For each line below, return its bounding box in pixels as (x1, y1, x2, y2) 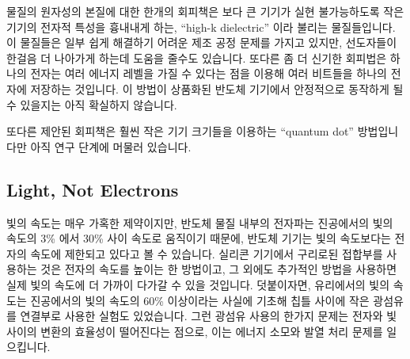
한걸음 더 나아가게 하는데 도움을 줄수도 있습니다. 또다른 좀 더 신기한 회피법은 (6, 49, 387, 66)
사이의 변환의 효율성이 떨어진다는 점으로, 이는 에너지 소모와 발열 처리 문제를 (6, 323, 383, 339)
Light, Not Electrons (6, 177, 179, 201)
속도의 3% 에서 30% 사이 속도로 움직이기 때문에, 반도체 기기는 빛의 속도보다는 (6, 230, 391, 246)
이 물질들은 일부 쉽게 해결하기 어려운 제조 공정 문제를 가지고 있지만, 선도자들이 (6, 34, 397, 51)
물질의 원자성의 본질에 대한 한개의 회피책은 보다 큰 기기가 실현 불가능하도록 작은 (6, 3, 404, 19)
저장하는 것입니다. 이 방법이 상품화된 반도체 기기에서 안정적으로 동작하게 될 (30, 80, 404, 97)
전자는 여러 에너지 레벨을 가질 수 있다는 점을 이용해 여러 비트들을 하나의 (30, 65, 387, 82)
